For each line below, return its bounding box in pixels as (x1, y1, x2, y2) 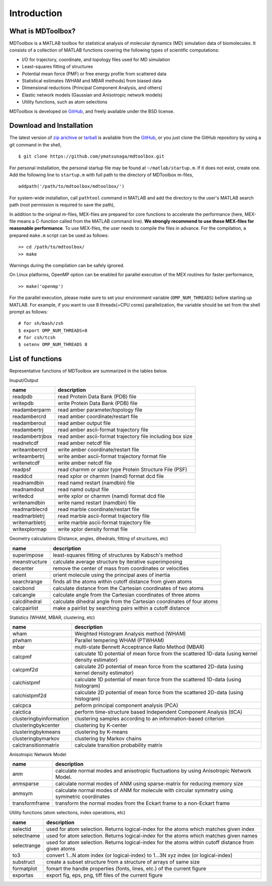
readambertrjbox (12, 433, 52, 440)
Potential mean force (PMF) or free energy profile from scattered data (22, 71, 167, 77)
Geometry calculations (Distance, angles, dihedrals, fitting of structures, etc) (9, 535, 168, 542)
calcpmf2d (12, 666, 38, 673)
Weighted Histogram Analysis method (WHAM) (75, 630, 186, 637)
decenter (12, 565, 34, 572)
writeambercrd (12, 446, 48, 453)
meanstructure (12, 558, 47, 565)
